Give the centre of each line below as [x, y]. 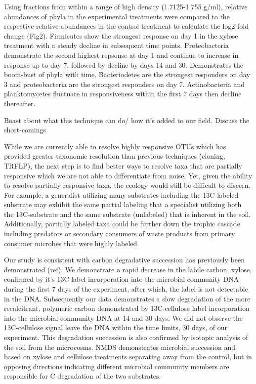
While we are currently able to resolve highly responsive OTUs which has [115, 146]
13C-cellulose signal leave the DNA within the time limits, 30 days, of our [116, 327]
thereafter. [20, 103]
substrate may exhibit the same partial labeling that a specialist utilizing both [123, 204]
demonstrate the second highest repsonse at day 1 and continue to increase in [121, 55]
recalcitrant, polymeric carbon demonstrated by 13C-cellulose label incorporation [127, 308]
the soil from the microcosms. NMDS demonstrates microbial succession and [120, 347]
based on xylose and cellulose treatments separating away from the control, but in [128, 357]
